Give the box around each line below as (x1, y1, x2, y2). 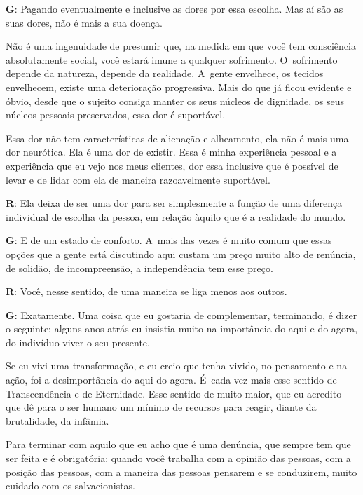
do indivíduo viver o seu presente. (6, 334, 150, 349)
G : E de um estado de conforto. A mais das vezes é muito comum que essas (6, 233, 332, 247)
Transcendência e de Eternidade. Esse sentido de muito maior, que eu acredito (6, 386, 342, 400)
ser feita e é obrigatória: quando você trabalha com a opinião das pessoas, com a (6, 451, 351, 466)
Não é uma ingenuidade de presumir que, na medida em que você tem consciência (6, 39, 356, 53)
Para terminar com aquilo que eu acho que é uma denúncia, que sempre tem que (6, 437, 351, 452)
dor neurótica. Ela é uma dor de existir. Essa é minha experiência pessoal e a (6, 144, 337, 159)
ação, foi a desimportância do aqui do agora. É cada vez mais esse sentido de (6, 372, 337, 387)
